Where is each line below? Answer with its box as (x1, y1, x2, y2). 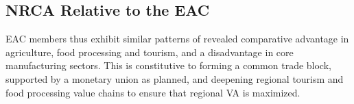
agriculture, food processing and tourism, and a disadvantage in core (5, 44, 294, 59)
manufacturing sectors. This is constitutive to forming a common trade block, (5, 58, 331, 73)
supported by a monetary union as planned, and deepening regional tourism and (5, 71, 344, 86)
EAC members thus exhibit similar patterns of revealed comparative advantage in (5, 31, 349, 46)
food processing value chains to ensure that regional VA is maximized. (5, 85, 300, 99)
